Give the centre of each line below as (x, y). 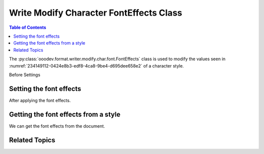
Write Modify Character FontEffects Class (96, 13)
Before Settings (25, 75)
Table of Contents (28, 27)
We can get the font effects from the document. (57, 126)
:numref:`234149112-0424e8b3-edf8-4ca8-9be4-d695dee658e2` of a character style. (97, 66)
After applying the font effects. (40, 100)
